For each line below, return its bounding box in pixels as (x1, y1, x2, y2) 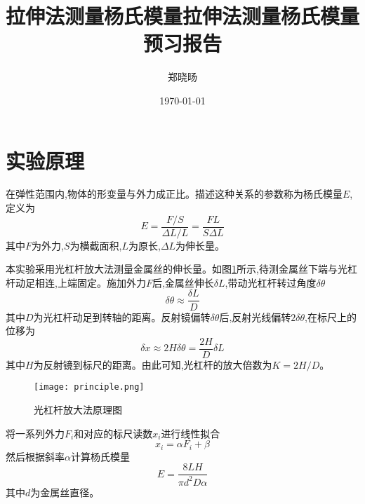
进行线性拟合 (161, 425, 220, 440)
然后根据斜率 (6, 449, 65, 463)
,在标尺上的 (305, 309, 357, 324)
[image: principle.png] (34, 382, 145, 393)
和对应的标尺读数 (74, 425, 153, 440)
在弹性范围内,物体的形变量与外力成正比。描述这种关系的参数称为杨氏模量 (6, 186, 343, 201)
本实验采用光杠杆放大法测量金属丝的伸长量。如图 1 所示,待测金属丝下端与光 (6, 261, 347, 276)
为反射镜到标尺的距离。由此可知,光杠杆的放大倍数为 (33, 357, 272, 372)
